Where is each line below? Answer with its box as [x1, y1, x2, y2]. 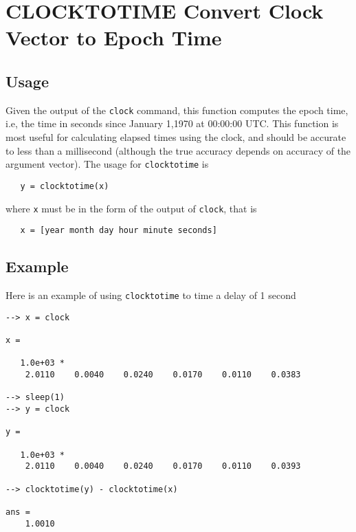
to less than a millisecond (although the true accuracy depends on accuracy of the [5, 143, 351, 157]
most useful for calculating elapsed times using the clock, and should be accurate [5, 130, 346, 144]
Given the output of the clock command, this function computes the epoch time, [5, 102, 348, 117]
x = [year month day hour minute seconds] [20, 225, 217, 236]
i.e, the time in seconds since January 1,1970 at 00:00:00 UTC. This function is [5, 116, 339, 131]
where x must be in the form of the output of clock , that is [5, 201, 257, 215]
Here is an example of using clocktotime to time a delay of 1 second [5, 288, 296, 302]
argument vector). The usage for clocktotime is [5, 157, 209, 171]
